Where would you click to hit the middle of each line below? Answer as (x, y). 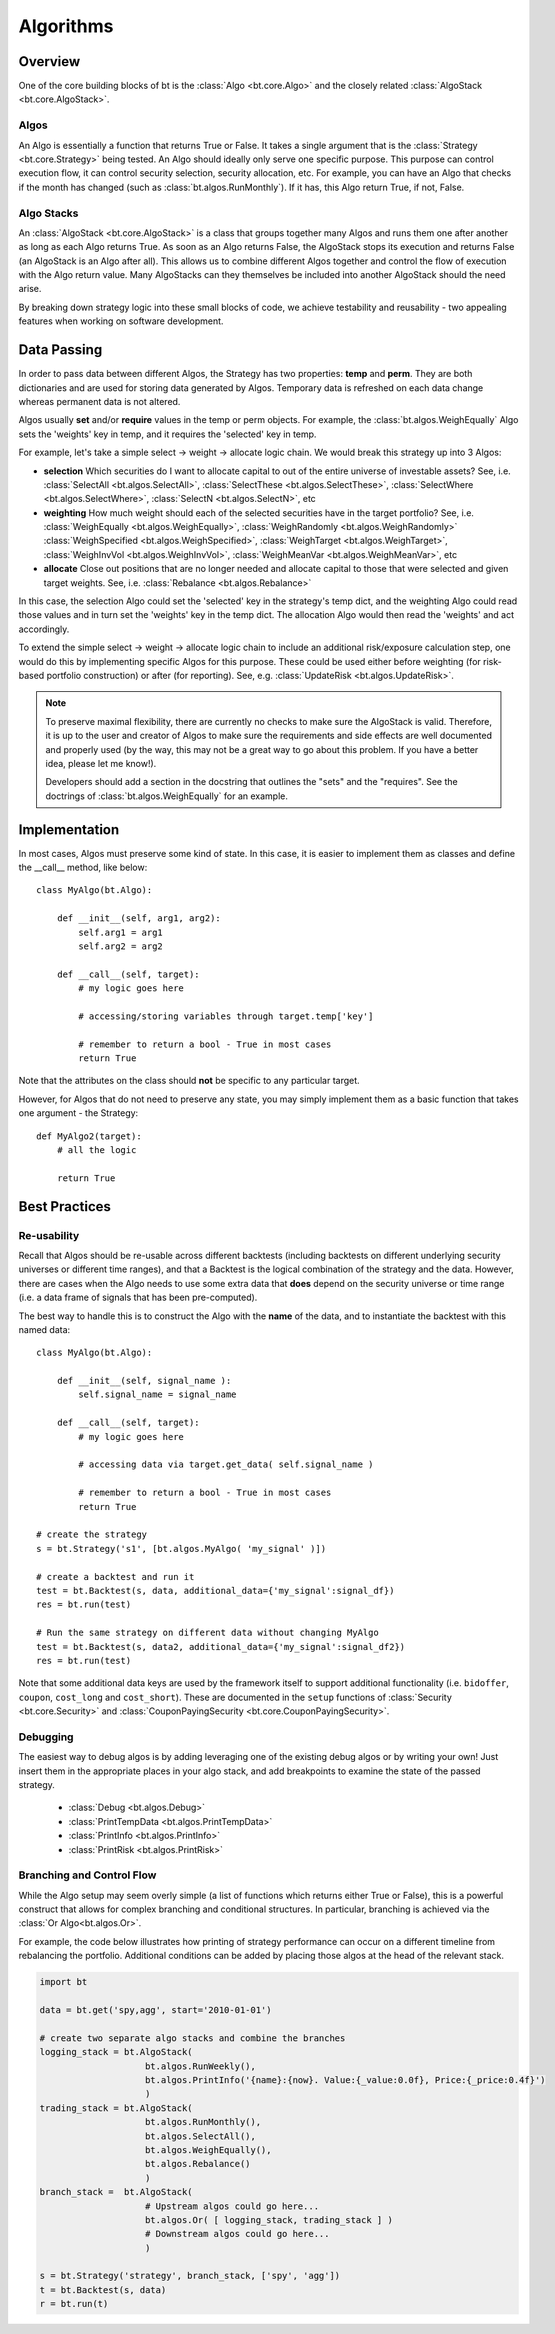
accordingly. (44, 629)
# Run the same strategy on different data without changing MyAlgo (207, 1633)
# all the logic (96, 1150)
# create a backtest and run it (115, 1576)
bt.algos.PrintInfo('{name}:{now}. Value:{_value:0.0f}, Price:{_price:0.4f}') (345, 2079)
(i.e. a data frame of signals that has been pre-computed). (138, 1297)
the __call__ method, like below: (83, 867)
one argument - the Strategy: (78, 1113)
